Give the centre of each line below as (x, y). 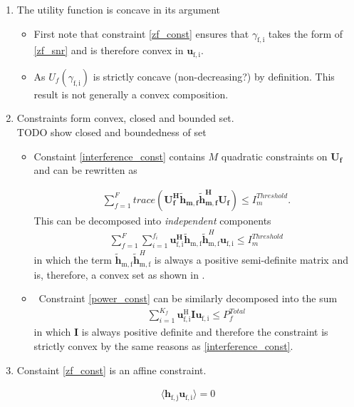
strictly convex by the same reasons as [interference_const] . (163, 345)
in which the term (73, 260)
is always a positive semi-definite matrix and (251, 260)
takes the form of (306, 33)
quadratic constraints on (274, 156)
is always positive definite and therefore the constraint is (205, 332)
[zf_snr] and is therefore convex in (109, 50)
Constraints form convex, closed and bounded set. (125, 118)
